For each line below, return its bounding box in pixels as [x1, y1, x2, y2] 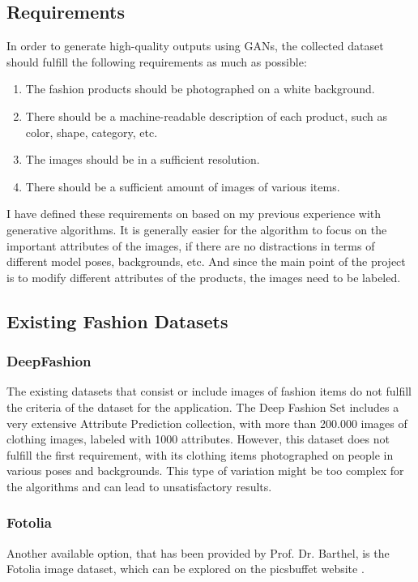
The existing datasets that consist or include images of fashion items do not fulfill [6, 383, 412, 400]
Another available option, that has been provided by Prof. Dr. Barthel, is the [6, 544, 390, 561]
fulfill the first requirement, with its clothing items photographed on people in [6, 446, 394, 463]
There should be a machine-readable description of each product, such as [25, 107, 387, 124]
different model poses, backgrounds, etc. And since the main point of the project [6, 253, 406, 270]
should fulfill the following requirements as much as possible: [6, 53, 307, 70]
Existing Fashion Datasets [6, 308, 228, 333]
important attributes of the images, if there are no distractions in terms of [6, 237, 375, 254]
